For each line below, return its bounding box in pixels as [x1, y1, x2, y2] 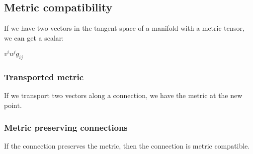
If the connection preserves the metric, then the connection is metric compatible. [4, 140, 250, 151]
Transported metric [4, 71, 84, 83]
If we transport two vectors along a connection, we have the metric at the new [4, 90, 243, 101]
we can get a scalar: [4, 32, 64, 43]
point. [4, 100, 22, 110]
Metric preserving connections [4, 121, 128, 133]
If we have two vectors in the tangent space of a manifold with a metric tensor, [4, 23, 245, 33]
